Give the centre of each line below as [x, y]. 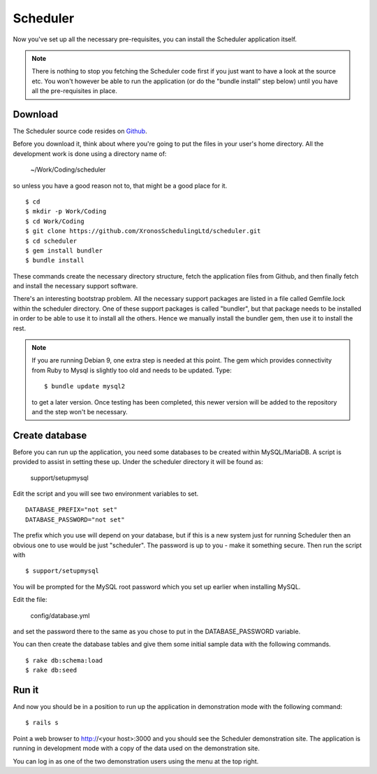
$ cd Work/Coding [55, 221]
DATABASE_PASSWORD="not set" [75, 519]
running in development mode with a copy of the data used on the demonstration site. [136, 748]
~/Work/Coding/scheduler [68, 170]
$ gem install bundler [64, 251]
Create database [50, 435]
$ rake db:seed [51, 670]
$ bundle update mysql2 [85, 386]
